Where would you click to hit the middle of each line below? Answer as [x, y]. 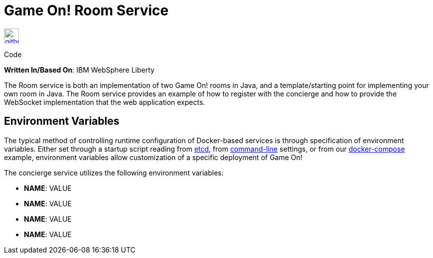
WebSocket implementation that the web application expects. [105, 102]
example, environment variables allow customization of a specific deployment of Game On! [153, 157]
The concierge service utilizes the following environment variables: [114, 172]
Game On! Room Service [86, 10]
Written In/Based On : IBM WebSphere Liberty [79, 70]
